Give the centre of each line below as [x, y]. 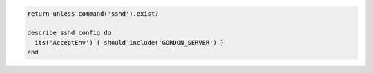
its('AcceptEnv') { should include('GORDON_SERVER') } [130, 42]
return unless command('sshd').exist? [93, 13]
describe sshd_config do [69, 33]
